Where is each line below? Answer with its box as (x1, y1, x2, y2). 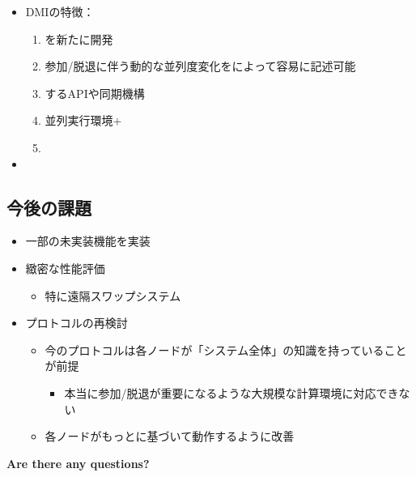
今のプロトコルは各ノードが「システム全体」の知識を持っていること (45, 341, 407, 358)
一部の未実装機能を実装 (25, 232, 151, 249)
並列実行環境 (45, 112, 113, 129)
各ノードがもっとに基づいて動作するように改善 (45, 428, 295, 445)
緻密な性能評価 (25, 259, 105, 276)
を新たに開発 (45, 30, 113, 47)
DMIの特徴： (25, 3, 95, 19)
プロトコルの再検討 (25, 314, 128, 331)
